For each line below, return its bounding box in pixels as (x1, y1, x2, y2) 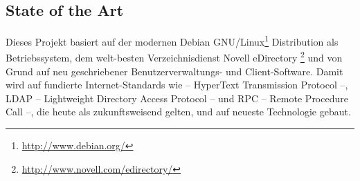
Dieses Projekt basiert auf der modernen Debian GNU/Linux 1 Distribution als (6, 32, 339, 48)
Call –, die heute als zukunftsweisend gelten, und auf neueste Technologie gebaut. (6, 104, 351, 119)
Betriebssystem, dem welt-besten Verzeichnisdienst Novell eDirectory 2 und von (6, 48, 343, 65)
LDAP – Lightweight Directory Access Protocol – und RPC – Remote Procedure (6, 90, 348, 105)
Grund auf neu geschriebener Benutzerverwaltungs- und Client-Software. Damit (6, 64, 343, 78)
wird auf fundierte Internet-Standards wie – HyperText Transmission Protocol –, (6, 77, 348, 92)
